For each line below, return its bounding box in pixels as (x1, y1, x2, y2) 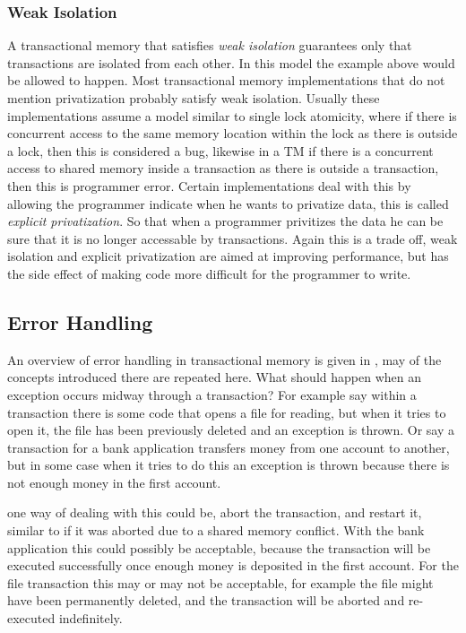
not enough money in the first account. (7, 473, 221, 491)
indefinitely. (58, 609, 123, 628)
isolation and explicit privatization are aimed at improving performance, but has (7, 247, 449, 265)
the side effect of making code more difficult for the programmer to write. (7, 264, 411, 282)
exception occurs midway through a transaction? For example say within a (7, 385, 417, 403)
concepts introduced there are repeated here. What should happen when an (7, 368, 421, 386)
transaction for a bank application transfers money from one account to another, (7, 438, 450, 456)
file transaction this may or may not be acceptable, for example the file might (7, 573, 434, 592)
